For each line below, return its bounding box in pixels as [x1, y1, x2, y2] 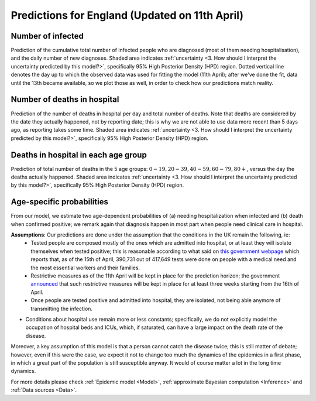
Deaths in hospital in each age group [11, 150, 147, 160]
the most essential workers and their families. [30, 264, 140, 271]
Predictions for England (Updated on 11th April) [11, 9, 244, 22]
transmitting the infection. [30, 305, 93, 312]
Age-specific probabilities [11, 197, 108, 207]
